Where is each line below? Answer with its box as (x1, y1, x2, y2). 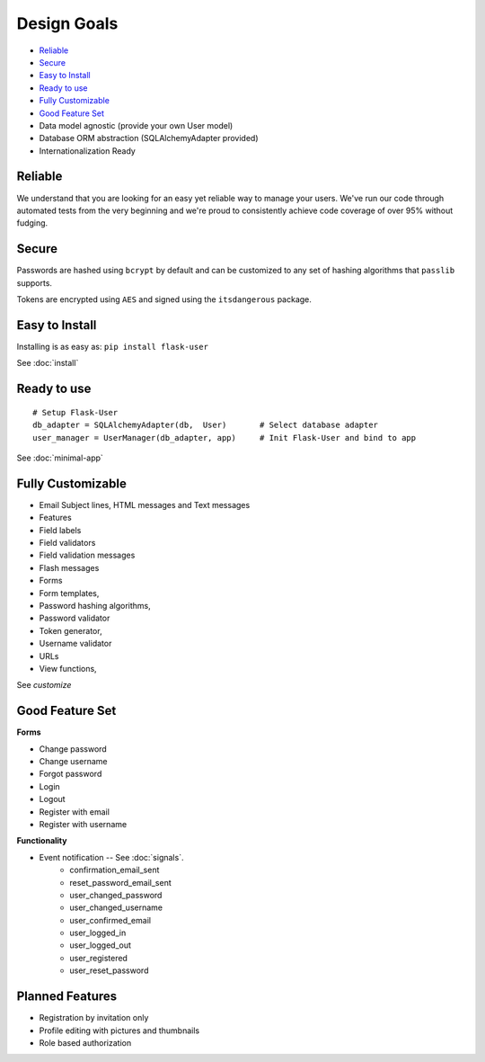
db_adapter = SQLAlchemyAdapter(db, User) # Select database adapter (32, 420, 379, 431)
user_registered (69, 952, 128, 963)
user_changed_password (69, 889, 163, 900)
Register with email (39, 806, 110, 817)
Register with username (39, 818, 128, 829)
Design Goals (16, 13, 119, 33)
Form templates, (39, 587, 100, 598)
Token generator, (39, 625, 102, 636)
